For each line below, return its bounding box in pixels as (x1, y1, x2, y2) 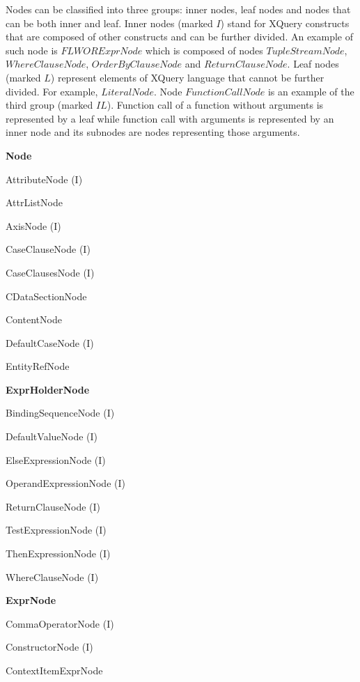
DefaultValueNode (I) (6, 429, 98, 444)
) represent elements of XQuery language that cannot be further (50, 70, 324, 84)
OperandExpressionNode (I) (6, 476, 125, 490)
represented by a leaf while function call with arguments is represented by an (6, 111, 334, 125)
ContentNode (6, 312, 62, 327)
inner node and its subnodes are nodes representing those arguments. (6, 125, 300, 139)
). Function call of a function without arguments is (107, 98, 324, 112)
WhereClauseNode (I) (6, 569, 99, 584)
